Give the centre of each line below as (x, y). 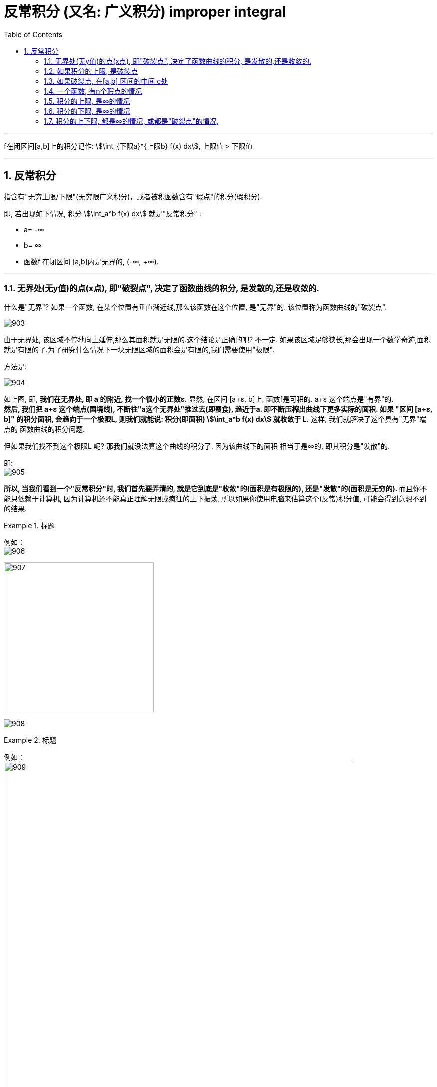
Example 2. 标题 (30, 740)
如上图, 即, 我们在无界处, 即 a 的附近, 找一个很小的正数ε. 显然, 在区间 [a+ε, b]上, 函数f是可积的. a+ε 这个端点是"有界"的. (199, 399)
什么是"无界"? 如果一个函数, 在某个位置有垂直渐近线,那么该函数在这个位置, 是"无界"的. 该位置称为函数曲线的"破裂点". (196, 307)
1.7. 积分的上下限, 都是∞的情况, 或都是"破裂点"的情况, (131, 121)
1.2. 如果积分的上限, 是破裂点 (91, 71)
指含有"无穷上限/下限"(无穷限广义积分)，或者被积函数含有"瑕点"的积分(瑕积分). (133, 196)
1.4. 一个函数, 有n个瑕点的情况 (93, 91)
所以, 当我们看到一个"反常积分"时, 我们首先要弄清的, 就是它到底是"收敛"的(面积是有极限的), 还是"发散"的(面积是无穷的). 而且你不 (216, 489)
